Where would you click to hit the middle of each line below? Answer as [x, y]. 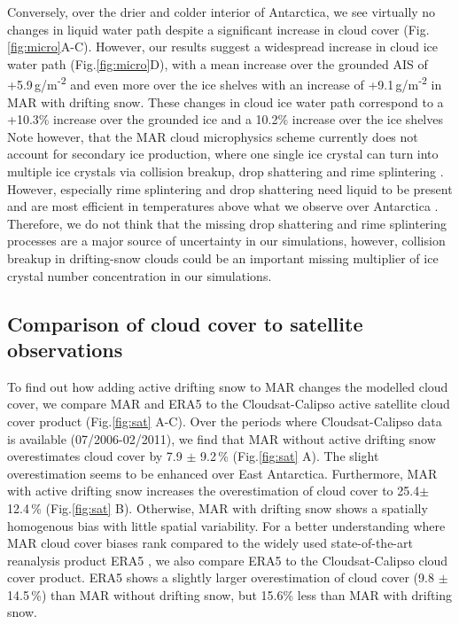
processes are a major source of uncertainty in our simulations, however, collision [226, 241]
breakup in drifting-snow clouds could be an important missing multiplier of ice [223, 257]
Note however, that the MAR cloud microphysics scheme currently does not [213, 136]
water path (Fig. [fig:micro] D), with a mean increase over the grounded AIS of [218, 63]
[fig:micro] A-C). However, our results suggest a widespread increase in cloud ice [222, 47]
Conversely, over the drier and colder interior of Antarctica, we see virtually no [222, 12]
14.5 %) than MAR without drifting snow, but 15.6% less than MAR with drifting [230, 594]
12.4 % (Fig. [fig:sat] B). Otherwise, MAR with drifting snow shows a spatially [218, 507]
